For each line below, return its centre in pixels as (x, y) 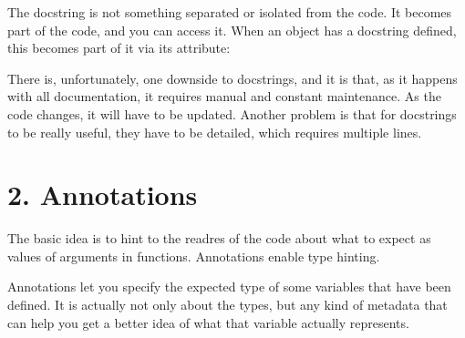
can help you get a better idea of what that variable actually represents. (208, 322)
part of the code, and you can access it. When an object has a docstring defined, (232, 30)
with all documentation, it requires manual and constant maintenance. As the (224, 96)
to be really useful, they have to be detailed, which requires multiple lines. (215, 132)
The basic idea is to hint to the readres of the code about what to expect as (219, 238)
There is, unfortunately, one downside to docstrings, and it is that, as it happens (232, 78)
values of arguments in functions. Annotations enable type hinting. (194, 256)
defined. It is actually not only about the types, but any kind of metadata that (227, 305)
